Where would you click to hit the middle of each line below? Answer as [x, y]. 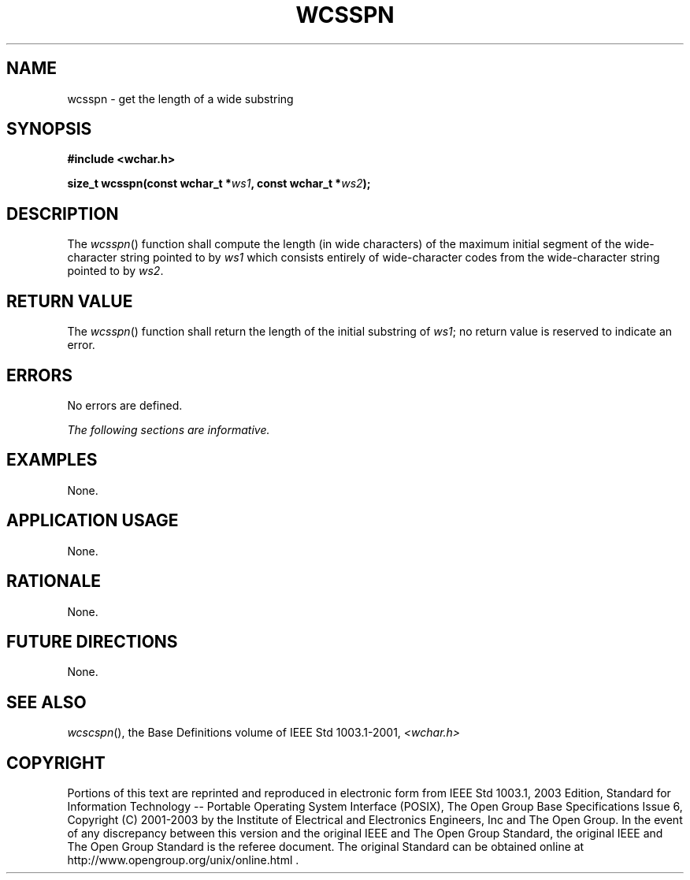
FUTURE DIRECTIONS [92, 641]
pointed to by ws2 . [115, 271]
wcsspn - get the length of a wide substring [180, 98]
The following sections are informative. [169, 429]
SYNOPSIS [49, 129]
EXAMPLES [52, 460]
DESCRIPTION [63, 214]
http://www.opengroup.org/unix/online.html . [183, 860]
